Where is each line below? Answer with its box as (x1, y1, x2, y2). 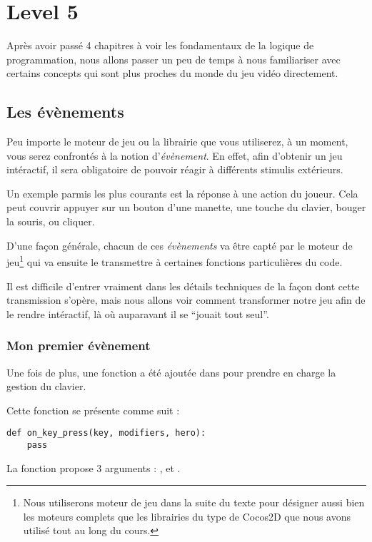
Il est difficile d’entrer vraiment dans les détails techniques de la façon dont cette (6, 278, 360, 293)
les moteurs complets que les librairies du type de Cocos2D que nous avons (23, 508, 351, 523)
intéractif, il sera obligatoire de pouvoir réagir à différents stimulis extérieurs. (6, 162, 343, 177)
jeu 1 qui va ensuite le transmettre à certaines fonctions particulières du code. (6, 252, 343, 269)
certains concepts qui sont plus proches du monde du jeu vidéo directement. (6, 66, 338, 81)
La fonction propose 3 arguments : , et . (6, 460, 181, 475)
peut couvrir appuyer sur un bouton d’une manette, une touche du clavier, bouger (6, 200, 366, 215)
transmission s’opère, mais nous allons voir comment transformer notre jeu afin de (6, 292, 366, 307)
